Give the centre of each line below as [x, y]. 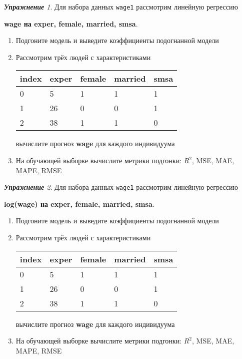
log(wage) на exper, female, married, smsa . [79, 204]
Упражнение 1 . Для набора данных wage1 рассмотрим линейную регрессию [121, 7]
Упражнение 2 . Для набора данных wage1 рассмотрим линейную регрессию [121, 187]
